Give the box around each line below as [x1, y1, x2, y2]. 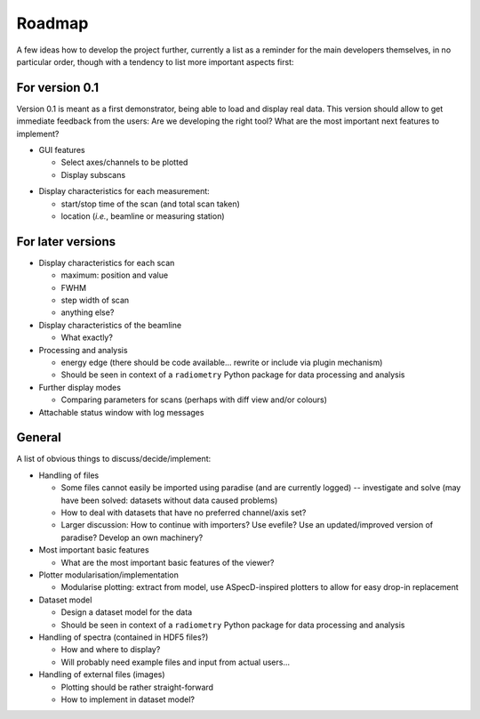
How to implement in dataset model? [60, 694, 196, 705]
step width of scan [60, 295, 130, 306]
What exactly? [60, 332, 113, 343]
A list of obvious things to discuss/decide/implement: [16, 454, 212, 465]
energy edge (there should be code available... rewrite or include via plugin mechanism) [60, 357, 383, 368]
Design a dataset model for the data [60, 607, 193, 618]
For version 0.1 [16, 80, 100, 95]
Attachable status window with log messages [38, 407, 204, 417]
